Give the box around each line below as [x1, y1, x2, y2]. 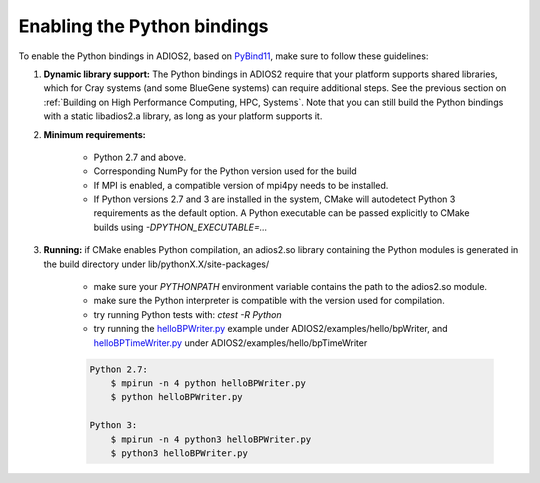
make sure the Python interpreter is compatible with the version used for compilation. [93, 295, 445, 307]
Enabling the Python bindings [18, 15, 269, 37]
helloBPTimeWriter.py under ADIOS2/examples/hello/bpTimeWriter [93, 336, 368, 349]
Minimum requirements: [43, 128, 147, 140]
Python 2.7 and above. [93, 151, 187, 163]
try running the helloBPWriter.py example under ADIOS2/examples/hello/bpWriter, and [93, 323, 449, 335]
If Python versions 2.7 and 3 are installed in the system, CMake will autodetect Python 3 [93, 193, 456, 205]
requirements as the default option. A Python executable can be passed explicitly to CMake [93, 207, 470, 219]
